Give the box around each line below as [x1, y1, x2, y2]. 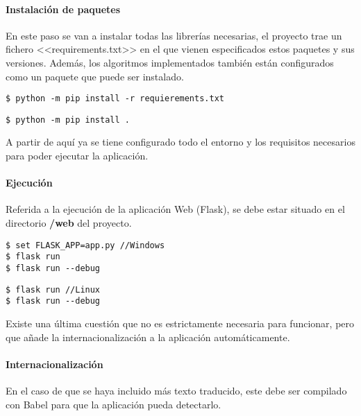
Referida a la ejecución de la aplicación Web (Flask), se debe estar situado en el [6, 202, 345, 216]
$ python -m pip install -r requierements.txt [6, 94, 224, 104]
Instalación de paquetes [6, 1, 121, 16]
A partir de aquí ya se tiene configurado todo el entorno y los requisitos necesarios [6, 135, 355, 149]
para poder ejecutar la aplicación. [6, 148, 149, 163]
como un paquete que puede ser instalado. [6, 69, 184, 83]
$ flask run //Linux [6, 284, 101, 295]
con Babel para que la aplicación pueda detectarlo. [6, 397, 221, 411]
